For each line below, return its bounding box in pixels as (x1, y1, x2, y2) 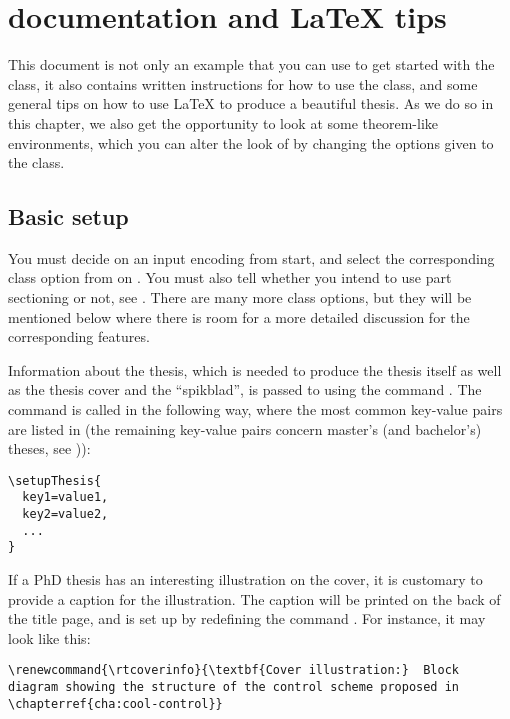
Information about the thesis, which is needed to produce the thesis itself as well (8, 359, 502, 380)
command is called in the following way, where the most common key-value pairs (8, 399, 503, 420)
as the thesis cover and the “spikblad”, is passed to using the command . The (8, 379, 482, 400)
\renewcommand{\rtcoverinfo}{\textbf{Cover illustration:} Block (8, 663, 460, 678)
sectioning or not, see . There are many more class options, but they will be (8, 287, 472, 308)
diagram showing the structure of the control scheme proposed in (8, 680, 460, 695)
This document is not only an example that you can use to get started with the (8, 54, 495, 75)
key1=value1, (22, 490, 109, 505)
